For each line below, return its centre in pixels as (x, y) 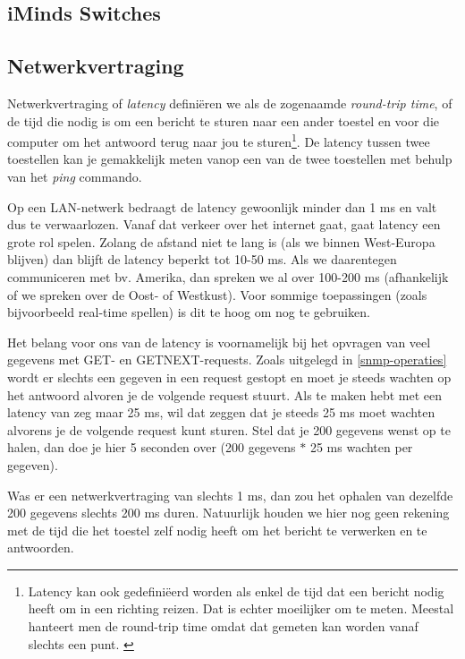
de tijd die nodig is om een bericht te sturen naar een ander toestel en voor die (224, 120)
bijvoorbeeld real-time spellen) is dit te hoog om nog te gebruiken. (189, 312)
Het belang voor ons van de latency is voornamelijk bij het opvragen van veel (219, 342)
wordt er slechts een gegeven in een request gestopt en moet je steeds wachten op (229, 377)
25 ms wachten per (361, 447)
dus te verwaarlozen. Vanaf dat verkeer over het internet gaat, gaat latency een (224, 224)
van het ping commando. (75, 177)
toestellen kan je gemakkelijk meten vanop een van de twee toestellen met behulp (230, 159)
